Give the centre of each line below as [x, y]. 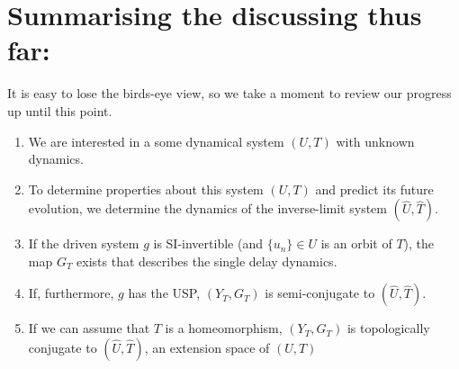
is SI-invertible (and [208, 243]
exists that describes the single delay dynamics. [207, 261]
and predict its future [374, 189]
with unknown [375, 141]
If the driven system [84, 243]
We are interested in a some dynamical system [156, 141]
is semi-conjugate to [320, 293]
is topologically [388, 328]
